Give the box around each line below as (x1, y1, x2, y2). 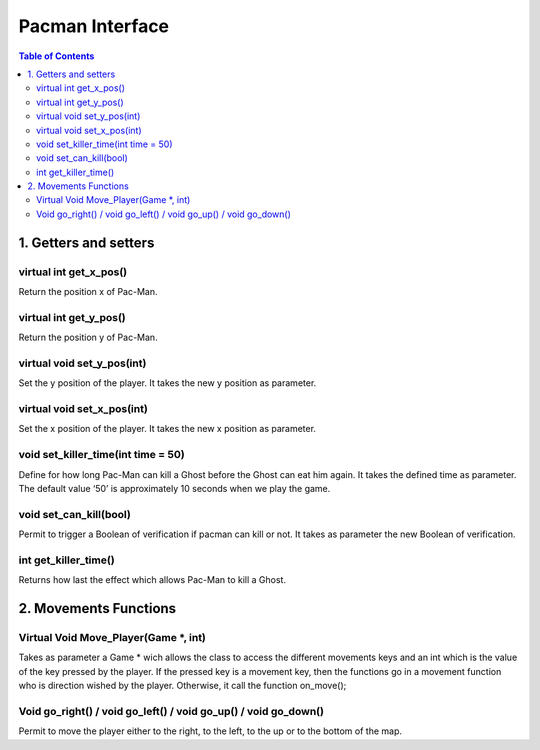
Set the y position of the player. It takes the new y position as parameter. (18, 377, 317, 389)
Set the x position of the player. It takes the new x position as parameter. (18, 423, 317, 435)
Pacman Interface (18, 15, 170, 37)
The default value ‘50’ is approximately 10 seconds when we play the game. (18, 482, 331, 494)
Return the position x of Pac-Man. (18, 286, 158, 297)
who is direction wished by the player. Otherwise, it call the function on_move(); (18, 680, 347, 692)
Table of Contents (18, 50, 95, 62)
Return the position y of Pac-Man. (18, 331, 159, 344)
